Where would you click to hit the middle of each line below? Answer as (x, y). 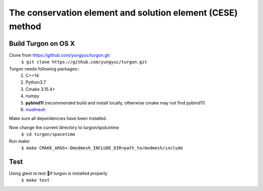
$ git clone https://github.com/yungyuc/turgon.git (84, 62)
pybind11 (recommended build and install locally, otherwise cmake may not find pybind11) (115, 103)
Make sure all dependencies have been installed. (58, 119)
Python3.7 (36, 82)
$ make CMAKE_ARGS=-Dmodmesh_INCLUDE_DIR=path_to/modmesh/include (102, 148)
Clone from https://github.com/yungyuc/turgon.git (59, 55)
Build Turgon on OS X (42, 43)
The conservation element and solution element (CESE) (123, 13)
